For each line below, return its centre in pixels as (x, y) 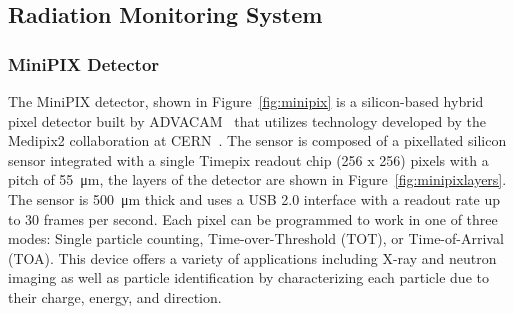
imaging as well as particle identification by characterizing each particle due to (248, 277)
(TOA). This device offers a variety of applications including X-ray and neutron (252, 257)
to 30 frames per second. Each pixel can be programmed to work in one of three (253, 218)
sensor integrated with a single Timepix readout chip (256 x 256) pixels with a (248, 159)
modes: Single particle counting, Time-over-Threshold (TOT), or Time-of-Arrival (256, 238)
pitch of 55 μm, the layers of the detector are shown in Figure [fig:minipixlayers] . (257, 179)
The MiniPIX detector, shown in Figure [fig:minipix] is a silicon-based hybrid (246, 101)
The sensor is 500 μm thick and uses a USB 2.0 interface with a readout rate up (254, 198)
